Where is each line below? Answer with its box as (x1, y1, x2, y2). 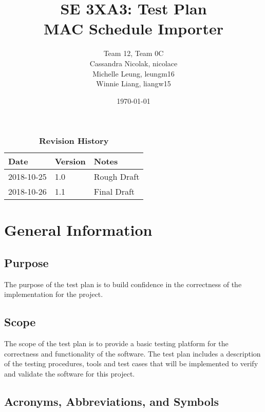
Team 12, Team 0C (103, 48, 164, 59)
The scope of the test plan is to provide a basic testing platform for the (4, 338, 229, 349)
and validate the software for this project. (4, 368, 135, 379)
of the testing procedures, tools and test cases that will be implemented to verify (4, 358, 258, 369)
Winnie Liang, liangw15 (96, 78, 171, 89)
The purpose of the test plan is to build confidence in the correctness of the (4, 278, 242, 289)
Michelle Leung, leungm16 (92, 68, 175, 79)
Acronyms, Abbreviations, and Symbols (4, 394, 219, 409)
